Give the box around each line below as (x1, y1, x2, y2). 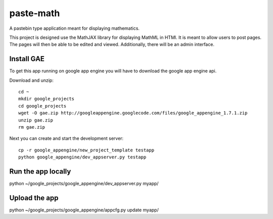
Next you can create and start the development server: (9, 135, 124, 141)
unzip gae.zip (18, 117, 53, 123)
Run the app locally (9, 167, 71, 176)
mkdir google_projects (18, 96, 75, 102)
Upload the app (9, 193, 59, 202)
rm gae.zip (18, 124, 45, 130)
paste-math (9, 8, 60, 19)
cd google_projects (18, 103, 67, 108)
